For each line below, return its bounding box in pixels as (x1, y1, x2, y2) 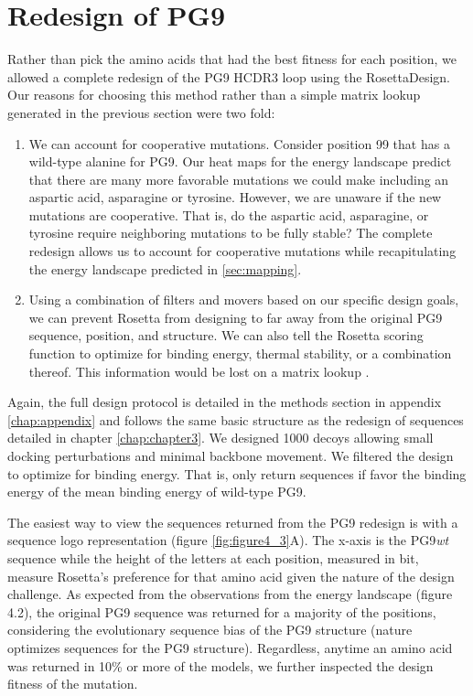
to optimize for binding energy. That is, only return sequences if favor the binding (7, 464, 467, 483)
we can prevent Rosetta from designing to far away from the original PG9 (28, 307, 443, 327)
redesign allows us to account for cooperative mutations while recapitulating (28, 241, 457, 261)
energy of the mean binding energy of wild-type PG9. (7, 482, 306, 501)
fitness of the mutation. (7, 674, 138, 693)
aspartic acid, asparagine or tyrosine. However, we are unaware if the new (28, 187, 442, 207)
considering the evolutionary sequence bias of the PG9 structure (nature (7, 620, 413, 639)
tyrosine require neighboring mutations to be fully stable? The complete (28, 223, 433, 242)
